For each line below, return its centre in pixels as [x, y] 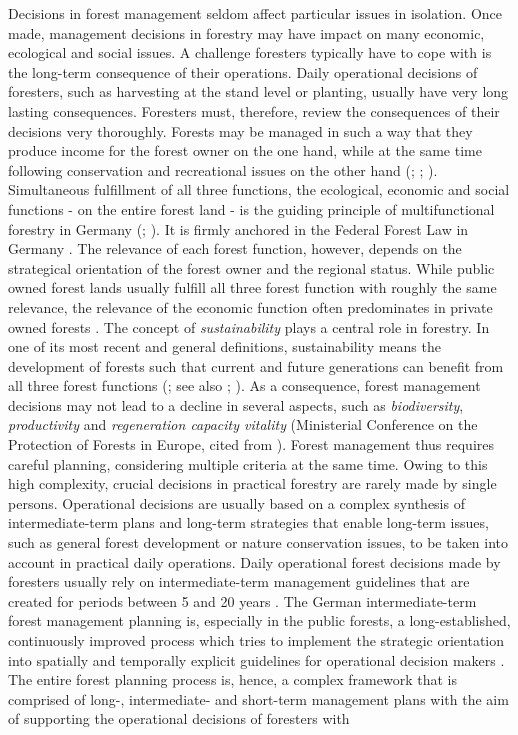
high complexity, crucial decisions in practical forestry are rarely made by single [252, 483]
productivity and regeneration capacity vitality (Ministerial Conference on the [243, 424]
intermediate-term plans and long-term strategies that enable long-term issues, [248, 522]
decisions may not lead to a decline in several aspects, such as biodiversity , [236, 404]
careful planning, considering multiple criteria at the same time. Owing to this [248, 463]
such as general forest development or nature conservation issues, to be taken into [258, 542]
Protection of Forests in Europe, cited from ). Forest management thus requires [251, 444]
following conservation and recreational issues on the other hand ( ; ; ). [223, 169]
